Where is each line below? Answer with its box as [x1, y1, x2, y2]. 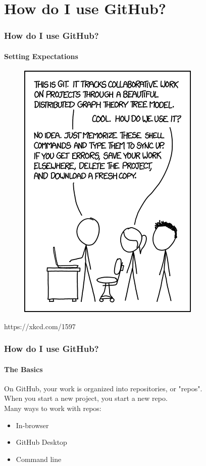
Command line [16, 453, 62, 464]
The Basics [4, 364, 43, 374]
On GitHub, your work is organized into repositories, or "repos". [4, 383, 202, 393]
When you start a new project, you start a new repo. [4, 393, 168, 403]
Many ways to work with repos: [4, 403, 101, 413]
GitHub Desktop [16, 437, 67, 447]
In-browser [16, 420, 49, 430]
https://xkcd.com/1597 [4, 321, 76, 331]
